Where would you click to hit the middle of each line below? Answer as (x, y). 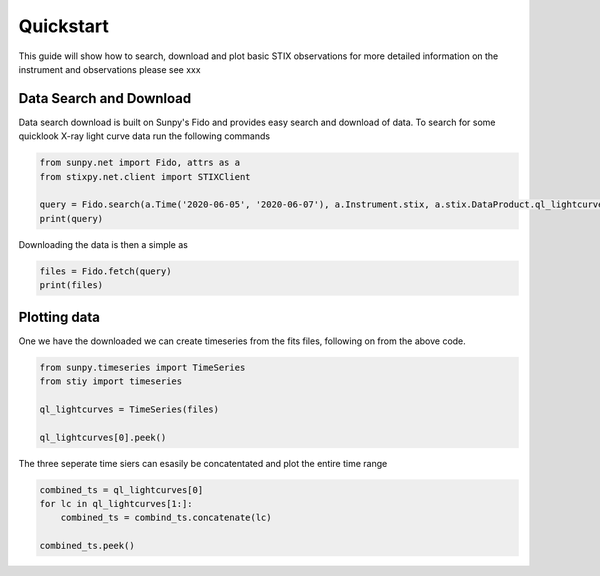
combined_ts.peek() (87, 546)
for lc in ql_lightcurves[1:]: (116, 503)
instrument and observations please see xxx (109, 69)
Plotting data (59, 316)
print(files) (71, 285)
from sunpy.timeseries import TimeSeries (142, 367)
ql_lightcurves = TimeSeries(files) (129, 409)
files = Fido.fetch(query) (105, 271)
